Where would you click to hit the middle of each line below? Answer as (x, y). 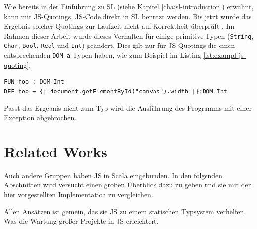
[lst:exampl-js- (225, 55)
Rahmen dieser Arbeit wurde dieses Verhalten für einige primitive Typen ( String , (129, 35)
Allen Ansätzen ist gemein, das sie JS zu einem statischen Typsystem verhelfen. (125, 211)
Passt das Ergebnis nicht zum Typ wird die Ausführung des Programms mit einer (128, 108)
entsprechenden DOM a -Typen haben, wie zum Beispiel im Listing (103, 55)
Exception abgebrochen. (40, 117)
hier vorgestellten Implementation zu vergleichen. (78, 195)
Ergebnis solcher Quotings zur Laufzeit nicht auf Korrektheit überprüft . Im (119, 26)
